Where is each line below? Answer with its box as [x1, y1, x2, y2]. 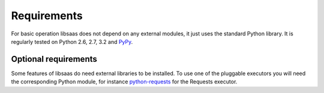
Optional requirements [11, 54, 97, 64]
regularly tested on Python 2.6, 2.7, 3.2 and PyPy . [11, 38, 133, 45]
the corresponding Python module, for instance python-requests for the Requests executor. [11, 78, 238, 85]
